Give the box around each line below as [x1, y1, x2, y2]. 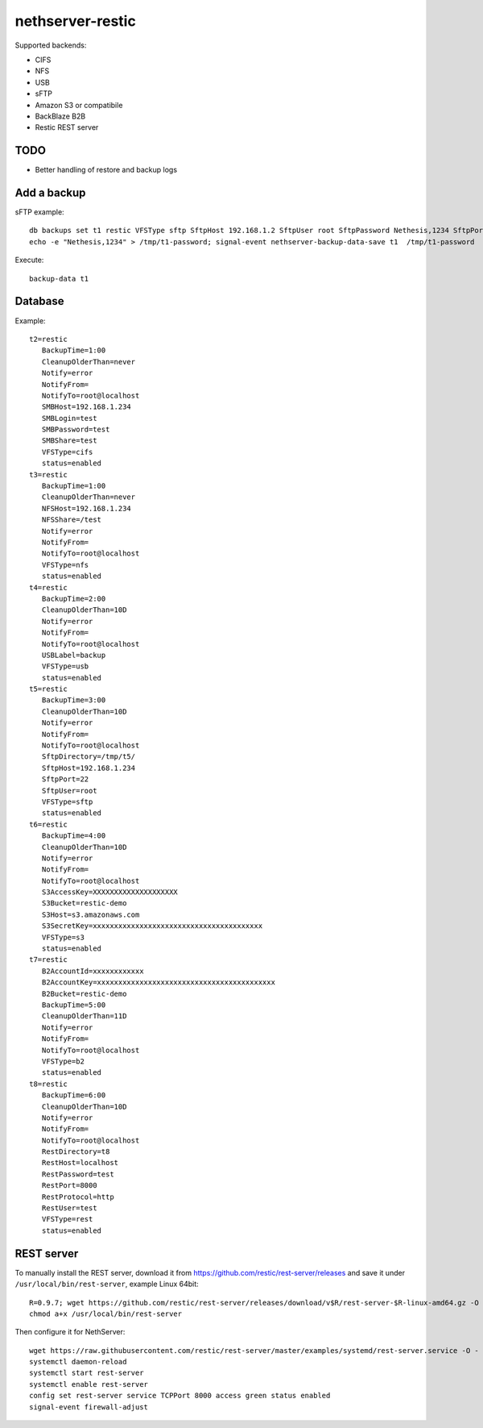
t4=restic [29, 583, 68, 592]
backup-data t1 [29, 274, 89, 283]
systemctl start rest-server [29, 1368, 144, 1378]
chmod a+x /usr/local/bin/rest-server [29, 1309, 183, 1318]
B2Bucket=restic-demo [41, 989, 127, 998]
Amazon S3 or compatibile [35, 100, 123, 110]
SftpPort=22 [41, 775, 89, 784]
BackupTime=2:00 [41, 593, 106, 603]
